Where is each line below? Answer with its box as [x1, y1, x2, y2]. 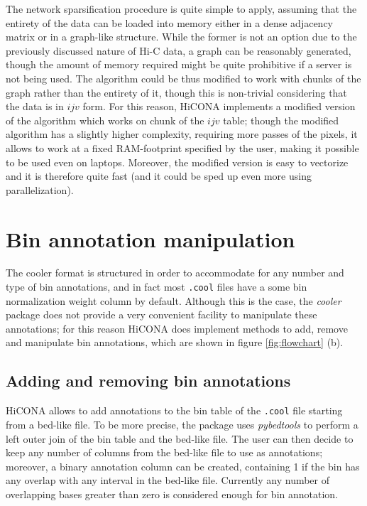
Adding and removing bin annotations [6, 370, 291, 392]
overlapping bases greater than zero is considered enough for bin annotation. [6, 486, 339, 501]
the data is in [6, 99, 64, 114]
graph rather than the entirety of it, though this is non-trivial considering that [6, 85, 347, 99]
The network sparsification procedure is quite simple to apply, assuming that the [6, 1, 357, 16]
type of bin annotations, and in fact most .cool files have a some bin [6, 279, 307, 294]
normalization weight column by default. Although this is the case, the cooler [6, 293, 341, 308]
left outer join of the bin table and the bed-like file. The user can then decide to [6, 431, 354, 446]
